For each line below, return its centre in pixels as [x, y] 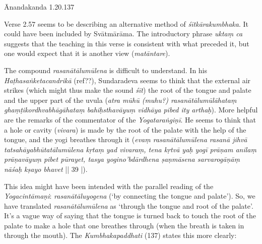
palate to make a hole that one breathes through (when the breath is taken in [124, 225]
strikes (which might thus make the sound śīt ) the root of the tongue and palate [128, 90]
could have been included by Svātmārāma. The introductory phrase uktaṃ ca [123, 34]
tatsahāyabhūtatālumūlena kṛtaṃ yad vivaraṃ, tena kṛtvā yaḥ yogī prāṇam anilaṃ [130, 149]
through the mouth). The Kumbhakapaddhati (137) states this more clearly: [120, 235]
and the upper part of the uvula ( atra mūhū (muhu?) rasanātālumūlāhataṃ [120, 100]
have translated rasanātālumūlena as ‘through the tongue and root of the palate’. [129, 205]
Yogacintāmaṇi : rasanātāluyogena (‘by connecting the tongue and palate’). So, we [130, 196]
